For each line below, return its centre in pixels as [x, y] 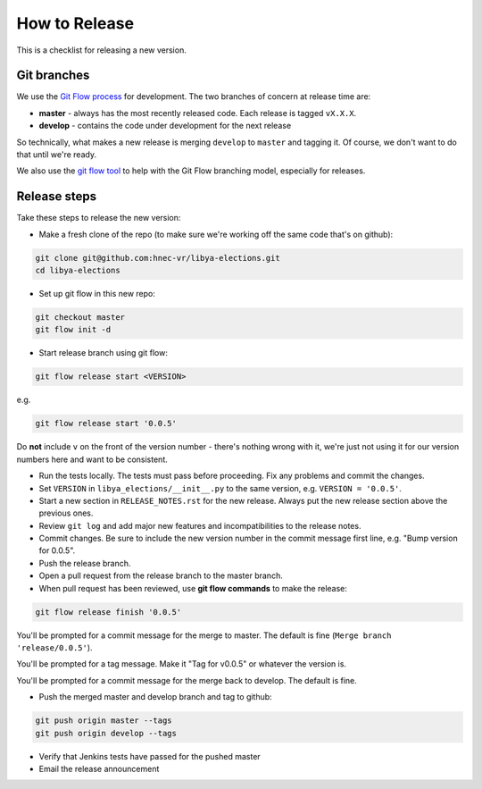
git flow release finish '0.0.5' [108, 612]
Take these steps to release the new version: [99, 218]
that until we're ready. [57, 155]
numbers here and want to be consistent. [92, 459]
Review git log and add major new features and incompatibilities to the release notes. [200, 525]
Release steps [57, 197]
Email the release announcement [99, 768]
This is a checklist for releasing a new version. [101, 50]
